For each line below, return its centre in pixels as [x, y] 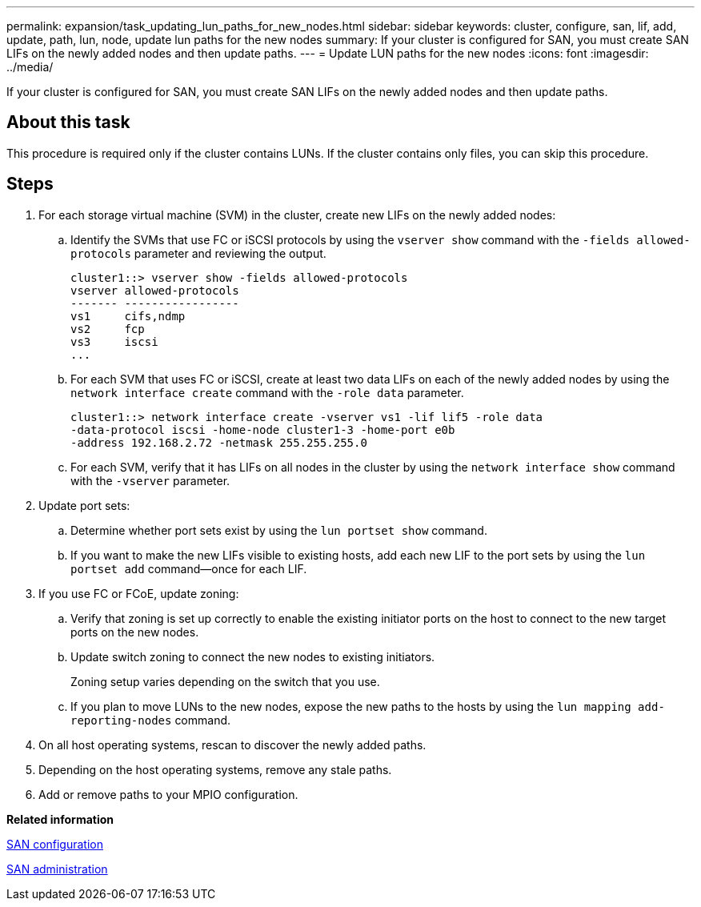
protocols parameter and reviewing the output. [198, 253]
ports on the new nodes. [135, 632]
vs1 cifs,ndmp [128, 316]
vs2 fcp [108, 329]
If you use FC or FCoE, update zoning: [139, 593]
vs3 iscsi [114, 341]
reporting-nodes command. [151, 720]
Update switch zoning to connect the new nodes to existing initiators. [253, 656]
